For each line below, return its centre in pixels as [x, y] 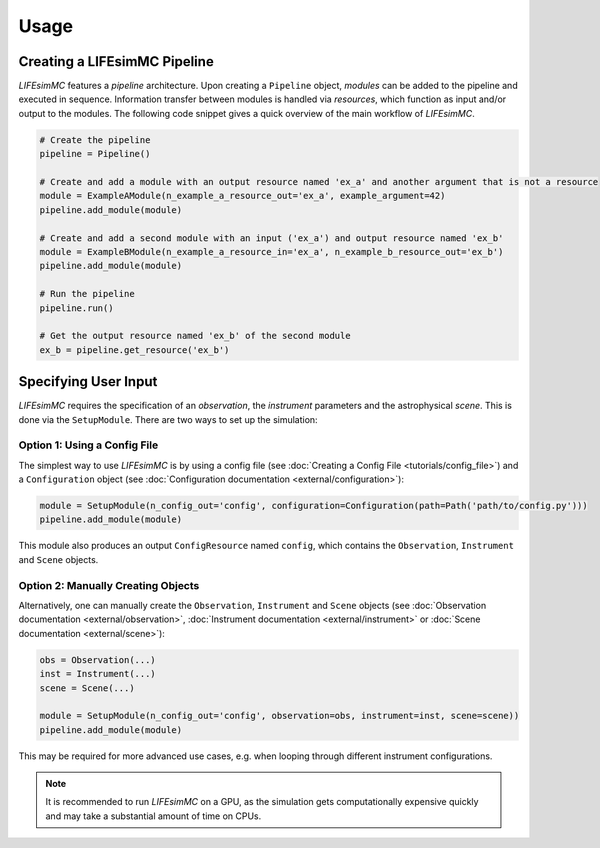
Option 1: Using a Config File [88, 445]
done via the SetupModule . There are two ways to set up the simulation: [168, 419]
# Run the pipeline [87, 294]
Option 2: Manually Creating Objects [109, 585]
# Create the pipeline [95, 139]
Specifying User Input [88, 381]
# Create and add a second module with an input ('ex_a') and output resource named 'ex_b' [271, 238]
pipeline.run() [76, 308]
